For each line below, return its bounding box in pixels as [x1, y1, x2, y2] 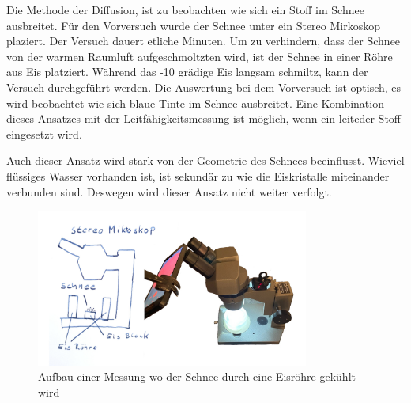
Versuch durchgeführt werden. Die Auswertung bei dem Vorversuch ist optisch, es [6, 78, 402, 95]
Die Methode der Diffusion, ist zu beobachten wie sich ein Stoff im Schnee [6, 2, 364, 17]
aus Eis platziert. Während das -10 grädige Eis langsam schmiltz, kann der [6, 63, 368, 80]
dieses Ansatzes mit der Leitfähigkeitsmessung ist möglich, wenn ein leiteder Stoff [6, 110, 401, 127]
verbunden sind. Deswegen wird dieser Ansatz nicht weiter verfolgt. [6, 183, 332, 200]
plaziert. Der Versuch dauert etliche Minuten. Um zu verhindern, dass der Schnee [6, 32, 401, 49]
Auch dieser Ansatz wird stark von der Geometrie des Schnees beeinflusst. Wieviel [6, 152, 405, 169]
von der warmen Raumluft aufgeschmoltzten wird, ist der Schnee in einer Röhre [6, 48, 393, 64]
